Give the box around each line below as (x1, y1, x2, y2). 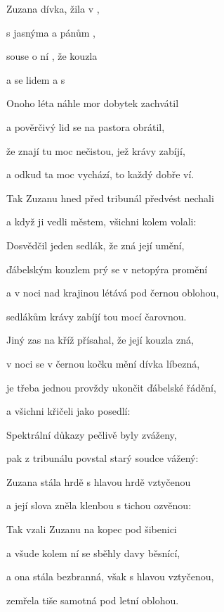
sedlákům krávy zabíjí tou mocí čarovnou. (6, 308, 187, 323)
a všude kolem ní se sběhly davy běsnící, (6, 545, 180, 560)
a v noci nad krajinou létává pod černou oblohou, (6, 285, 219, 300)
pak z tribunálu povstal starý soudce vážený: (6, 451, 199, 466)
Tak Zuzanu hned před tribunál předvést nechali (6, 190, 214, 205)
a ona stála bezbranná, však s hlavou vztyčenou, (6, 569, 214, 584)
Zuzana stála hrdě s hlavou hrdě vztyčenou (6, 474, 191, 489)
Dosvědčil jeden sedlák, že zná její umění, (6, 237, 185, 252)
